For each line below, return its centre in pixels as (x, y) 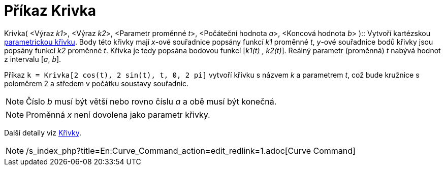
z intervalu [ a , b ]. (33, 59)
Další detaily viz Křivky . (43, 132)
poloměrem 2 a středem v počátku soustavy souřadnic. (97, 83)
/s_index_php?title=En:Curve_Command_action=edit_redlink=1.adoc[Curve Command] (191, 150)
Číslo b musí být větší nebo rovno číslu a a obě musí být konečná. (151, 101)
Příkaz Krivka (50, 11)
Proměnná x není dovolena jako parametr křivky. (118, 114)
